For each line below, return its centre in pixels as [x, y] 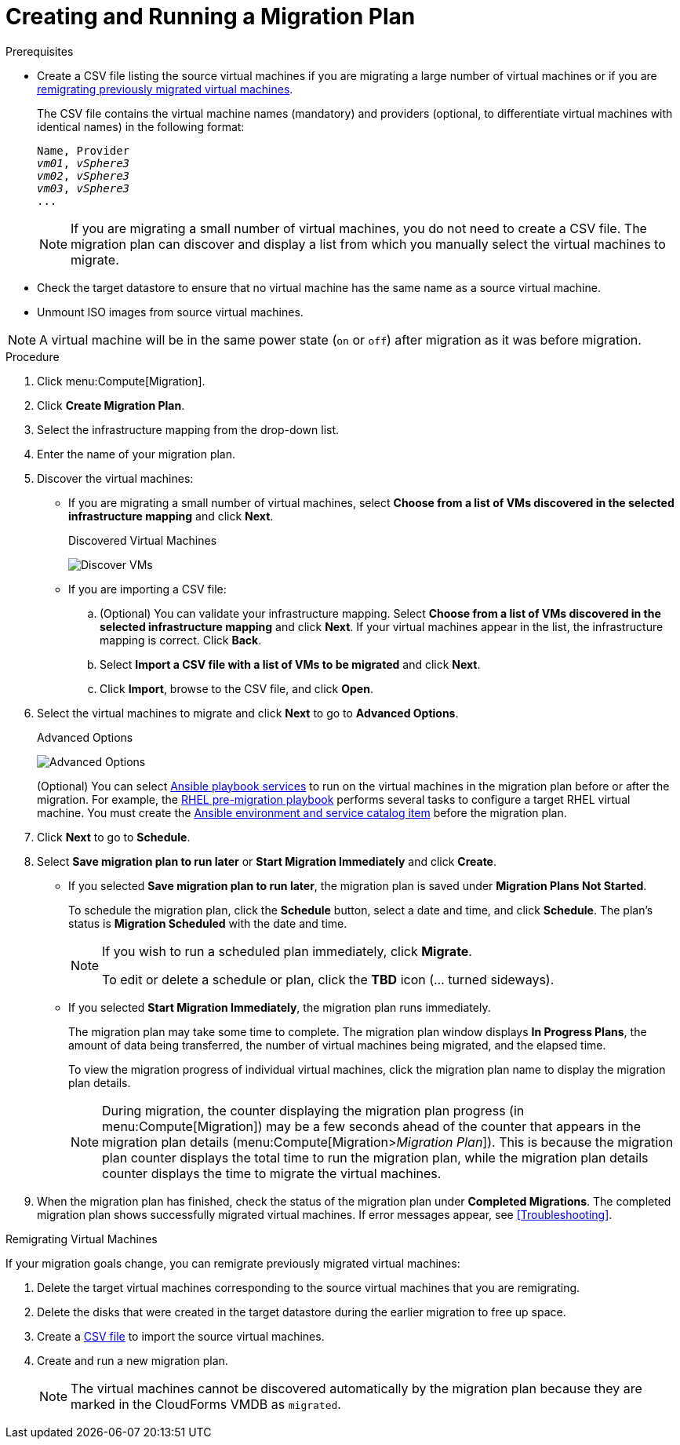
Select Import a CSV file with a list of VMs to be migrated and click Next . [290, 664]
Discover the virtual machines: [115, 478]
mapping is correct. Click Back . [181, 640]
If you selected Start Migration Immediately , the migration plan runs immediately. [280, 1007]
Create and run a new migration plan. [133, 1360]
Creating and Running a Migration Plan [211, 16]
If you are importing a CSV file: [147, 589]
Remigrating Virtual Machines [82, 1239]
